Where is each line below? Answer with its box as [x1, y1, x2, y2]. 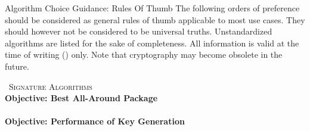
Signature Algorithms [8, 80, 92, 92]
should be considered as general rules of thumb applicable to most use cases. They [5, 13, 305, 26]
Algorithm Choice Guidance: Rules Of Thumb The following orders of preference [5, 2, 300, 14]
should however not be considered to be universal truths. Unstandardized [5, 25, 272, 38]
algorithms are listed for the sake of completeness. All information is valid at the [5, 36, 299, 49]
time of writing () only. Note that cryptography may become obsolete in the [5, 48, 283, 61]
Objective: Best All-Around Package [5, 92, 158, 104]
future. [5, 60, 29, 72]
